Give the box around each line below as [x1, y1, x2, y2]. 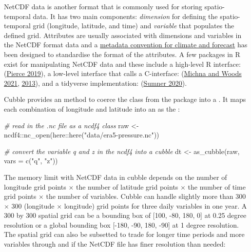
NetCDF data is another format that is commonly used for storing [4, 1, 202, 11]
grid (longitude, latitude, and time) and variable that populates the [33, 20, 234, 31]
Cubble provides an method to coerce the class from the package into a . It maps [4, 94, 246, 104]
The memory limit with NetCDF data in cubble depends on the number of [4, 172, 227, 182]
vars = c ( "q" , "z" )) [4, 155, 58, 166]
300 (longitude [11, 200, 55, 211]
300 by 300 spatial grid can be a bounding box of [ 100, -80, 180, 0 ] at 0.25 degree [4, 210, 247, 220]
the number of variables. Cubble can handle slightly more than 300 [46, 191, 246, 201]
